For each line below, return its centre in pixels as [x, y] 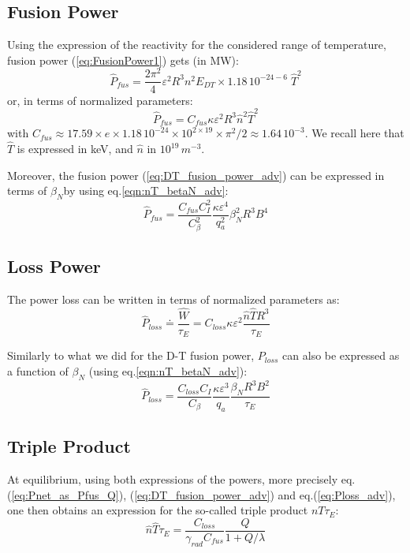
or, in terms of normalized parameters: [100, 100]
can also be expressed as [341, 355]
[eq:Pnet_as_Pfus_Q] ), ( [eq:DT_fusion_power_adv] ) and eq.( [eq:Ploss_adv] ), [203, 494]
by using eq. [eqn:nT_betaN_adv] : [146, 191]
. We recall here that [354, 133]
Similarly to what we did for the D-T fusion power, [131, 355]
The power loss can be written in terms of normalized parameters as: [173, 299]
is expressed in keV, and [75, 149]
